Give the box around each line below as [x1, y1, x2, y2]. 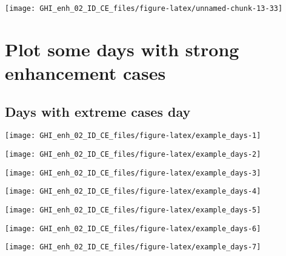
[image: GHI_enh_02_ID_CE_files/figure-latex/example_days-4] [5, 187, 261, 196]
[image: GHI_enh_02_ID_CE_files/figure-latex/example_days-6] [5, 224, 261, 233]
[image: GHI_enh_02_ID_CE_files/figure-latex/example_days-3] [5, 168, 261, 177]
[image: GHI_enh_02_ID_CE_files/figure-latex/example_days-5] [5, 206, 261, 215]
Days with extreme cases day [5, 102, 191, 120]
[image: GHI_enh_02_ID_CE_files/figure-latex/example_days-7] [5, 243, 261, 252]
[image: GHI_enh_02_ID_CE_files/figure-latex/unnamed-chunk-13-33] [5, 4, 283, 13]
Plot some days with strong [5, 36, 239, 61]
